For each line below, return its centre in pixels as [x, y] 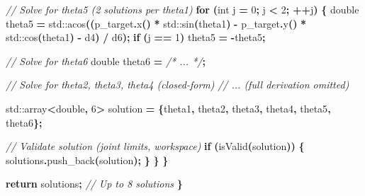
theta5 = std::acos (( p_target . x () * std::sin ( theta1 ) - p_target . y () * [156, 23]
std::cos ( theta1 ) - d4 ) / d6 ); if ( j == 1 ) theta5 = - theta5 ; [136, 37]
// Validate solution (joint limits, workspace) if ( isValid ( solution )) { [155, 146]
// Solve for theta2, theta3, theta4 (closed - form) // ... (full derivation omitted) [178, 85]
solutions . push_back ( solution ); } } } [87, 160]
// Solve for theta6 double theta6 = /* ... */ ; [106, 60]
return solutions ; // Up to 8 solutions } [94, 184]
